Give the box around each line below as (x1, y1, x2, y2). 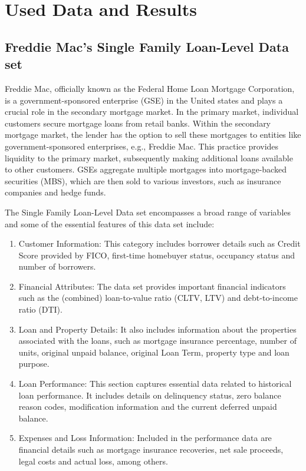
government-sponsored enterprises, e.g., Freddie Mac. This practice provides (5, 140, 279, 152)
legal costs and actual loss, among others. (18, 455, 168, 467)
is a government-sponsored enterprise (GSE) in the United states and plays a (5, 94, 283, 106)
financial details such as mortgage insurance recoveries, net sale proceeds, (18, 443, 284, 455)
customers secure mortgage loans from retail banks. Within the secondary (5, 117, 271, 129)
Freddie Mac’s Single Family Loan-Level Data (5, 37, 289, 55)
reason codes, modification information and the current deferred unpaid (18, 400, 277, 413)
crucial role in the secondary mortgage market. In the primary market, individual (5, 105, 299, 118)
